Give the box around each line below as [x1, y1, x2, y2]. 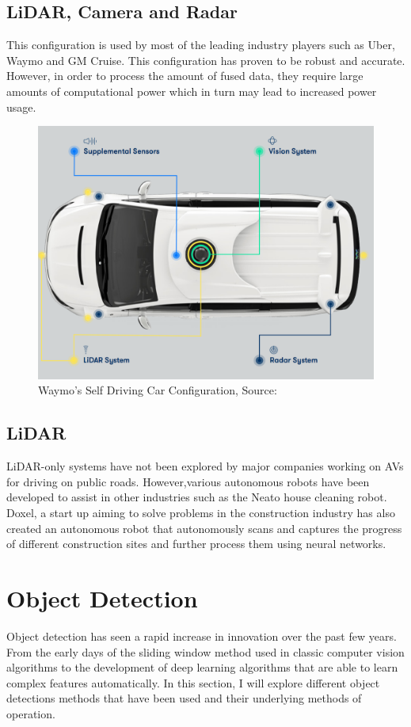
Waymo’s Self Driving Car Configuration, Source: [38, 382, 277, 398]
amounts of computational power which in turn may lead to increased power [6, 82, 377, 99]
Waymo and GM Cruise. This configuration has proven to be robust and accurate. [6, 51, 405, 68]
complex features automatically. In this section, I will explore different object [6, 674, 380, 691]
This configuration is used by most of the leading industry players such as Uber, [6, 36, 395, 53]
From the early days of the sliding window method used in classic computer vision [6, 643, 405, 660]
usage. [6, 98, 36, 115]
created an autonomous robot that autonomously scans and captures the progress [6, 520, 402, 536]
